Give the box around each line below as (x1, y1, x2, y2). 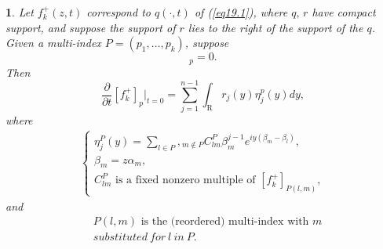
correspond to (86, 4, 151, 20)
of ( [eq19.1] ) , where (194, 4, 288, 20)
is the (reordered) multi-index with (140, 216, 309, 228)
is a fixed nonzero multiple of (115, 175, 256, 186)
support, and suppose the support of (5, 19, 176, 35)
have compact (312, 4, 376, 20)
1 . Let (5, 4, 34, 20)
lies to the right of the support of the (188, 19, 363, 35)
